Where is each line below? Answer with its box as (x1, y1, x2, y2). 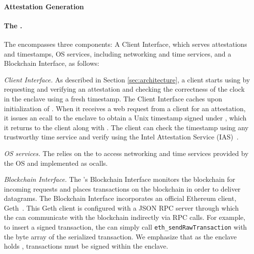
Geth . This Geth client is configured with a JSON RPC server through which (4, 202, 239, 213)
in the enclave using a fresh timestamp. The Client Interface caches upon (4, 93, 222, 103)
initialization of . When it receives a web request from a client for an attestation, (4, 103, 246, 113)
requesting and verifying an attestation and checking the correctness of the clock (4, 84, 245, 94)
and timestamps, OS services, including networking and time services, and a (4, 48, 232, 59)
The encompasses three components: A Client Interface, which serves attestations (4, 39, 247, 49)
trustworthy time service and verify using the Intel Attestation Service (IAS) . (4, 132, 239, 142)
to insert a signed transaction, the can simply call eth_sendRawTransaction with (4, 222, 247, 232)
